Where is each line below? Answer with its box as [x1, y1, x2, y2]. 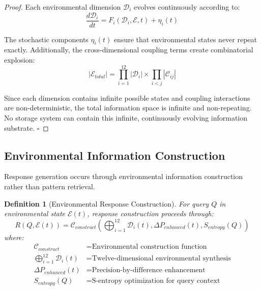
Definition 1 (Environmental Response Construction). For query [4, 198, 209, 209]
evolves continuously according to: [134, 2, 240, 12]
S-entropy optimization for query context [92, 277, 220, 285]
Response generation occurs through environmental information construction [4, 171, 243, 182]
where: [4, 231, 24, 242]
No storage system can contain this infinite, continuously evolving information [4, 112, 248, 123]
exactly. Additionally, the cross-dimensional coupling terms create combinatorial [4, 44, 253, 55]
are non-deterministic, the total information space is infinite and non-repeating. [4, 102, 252, 113]
